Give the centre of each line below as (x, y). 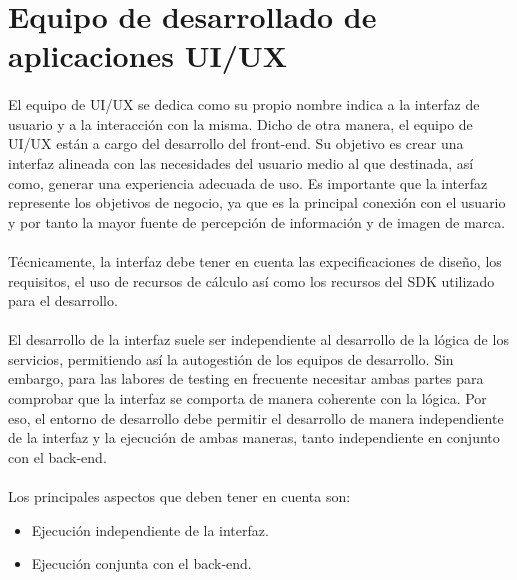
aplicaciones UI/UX (147, 55)
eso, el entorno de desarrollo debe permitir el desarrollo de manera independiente (256, 417)
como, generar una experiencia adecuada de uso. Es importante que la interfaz (248, 182)
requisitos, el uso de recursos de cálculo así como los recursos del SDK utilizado (251, 280)
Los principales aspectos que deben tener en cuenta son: (179, 496)
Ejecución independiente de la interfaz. (150, 529)
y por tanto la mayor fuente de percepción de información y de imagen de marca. (257, 221)
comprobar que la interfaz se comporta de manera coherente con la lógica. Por (247, 398)
